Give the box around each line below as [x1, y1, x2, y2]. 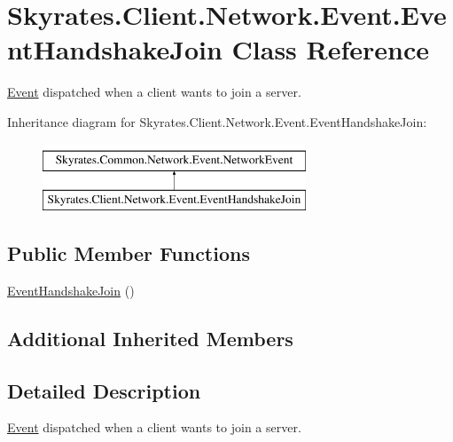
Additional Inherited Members [7, 324, 293, 351]
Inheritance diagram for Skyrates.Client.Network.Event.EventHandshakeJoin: [7, 112, 427, 130]
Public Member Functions [7, 240, 250, 267]
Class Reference [231, 31, 430, 67]
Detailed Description [7, 376, 201, 404]
